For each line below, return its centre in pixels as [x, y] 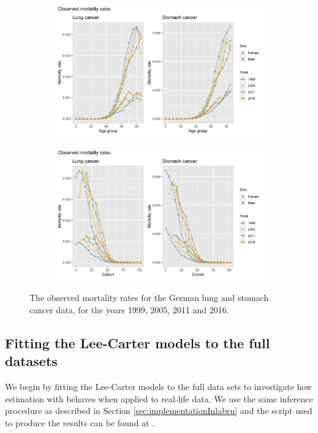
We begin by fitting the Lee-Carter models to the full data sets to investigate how [159, 386]
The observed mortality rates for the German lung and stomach [149, 298]
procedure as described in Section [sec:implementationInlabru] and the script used [159, 411]
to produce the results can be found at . [80, 422]
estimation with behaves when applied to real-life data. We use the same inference [159, 398]
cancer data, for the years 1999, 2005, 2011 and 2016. [129, 309]
